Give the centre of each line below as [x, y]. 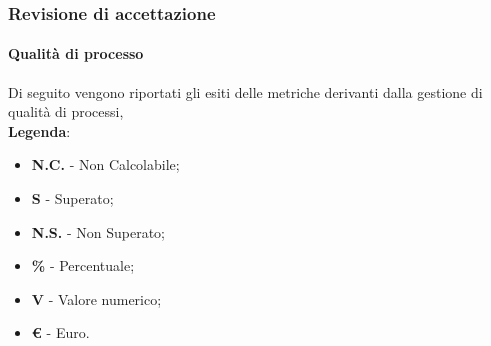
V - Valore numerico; [96, 298]
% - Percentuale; [83, 265]
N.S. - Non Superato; [98, 231]
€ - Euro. [60, 332]
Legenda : [39, 130]
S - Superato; [72, 198]
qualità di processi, [66, 111]
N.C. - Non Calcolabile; [105, 164]
